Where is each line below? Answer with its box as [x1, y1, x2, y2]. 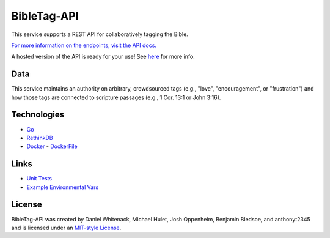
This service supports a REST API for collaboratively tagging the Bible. [11, 31, 189, 38]
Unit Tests [26, 175, 52, 182]
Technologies [11, 110, 65, 120]
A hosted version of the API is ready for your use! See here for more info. [11, 53, 195, 61]
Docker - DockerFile [26, 143, 78, 150]
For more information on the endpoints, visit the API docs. [11, 42, 157, 49]
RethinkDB [26, 134, 53, 141]
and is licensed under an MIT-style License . [11, 224, 122, 231]
